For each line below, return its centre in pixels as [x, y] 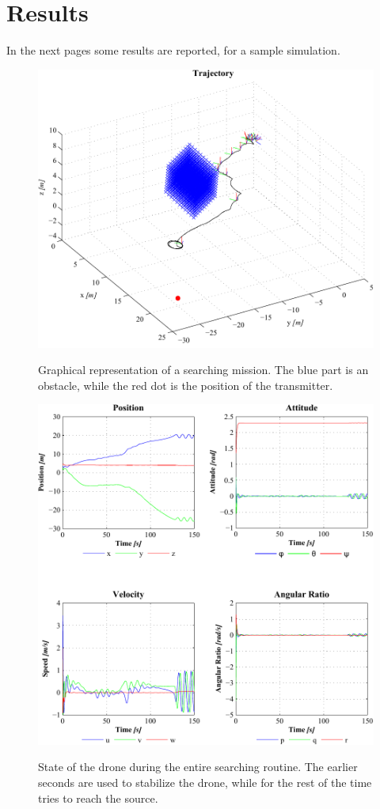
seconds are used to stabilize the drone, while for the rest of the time [205, 782]
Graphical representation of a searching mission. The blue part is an [203, 370]
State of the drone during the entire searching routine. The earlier [198, 767]
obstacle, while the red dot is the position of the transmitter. [186, 385]
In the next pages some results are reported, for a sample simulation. [173, 50]
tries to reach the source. [98, 798]
